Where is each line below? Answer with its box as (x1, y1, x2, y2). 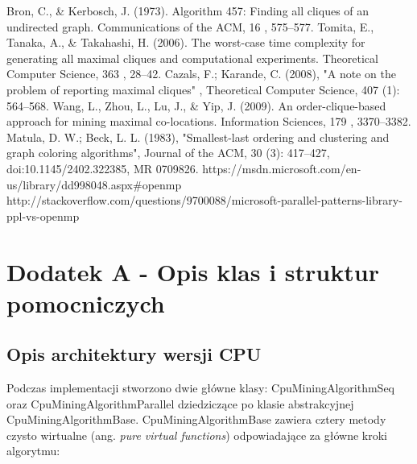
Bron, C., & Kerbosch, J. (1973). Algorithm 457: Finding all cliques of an (6, 2, 370, 19)
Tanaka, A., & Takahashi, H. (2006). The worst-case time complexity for (6, 34, 365, 51)
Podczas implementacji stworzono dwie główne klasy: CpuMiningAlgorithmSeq (6, 379, 394, 396)
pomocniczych (6, 286, 165, 319)
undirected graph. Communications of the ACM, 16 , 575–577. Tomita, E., (6, 18, 374, 35)
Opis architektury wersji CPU (6, 342, 262, 367)
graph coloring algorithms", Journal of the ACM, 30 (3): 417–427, (6, 144, 330, 161)
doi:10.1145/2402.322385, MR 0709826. (6, 159, 199, 176)
